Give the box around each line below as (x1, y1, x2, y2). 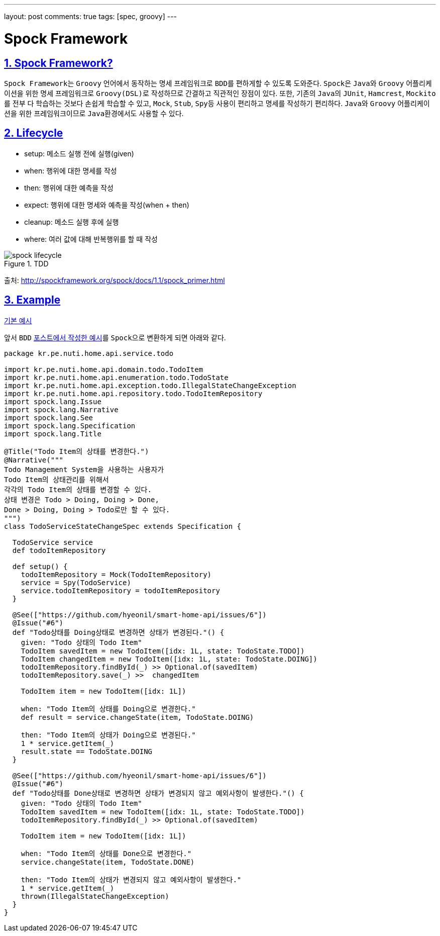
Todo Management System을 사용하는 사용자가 (4, 465, 164, 474)
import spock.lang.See (4, 413, 93, 422)
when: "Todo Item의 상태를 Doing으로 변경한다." (21, 704, 196, 713)
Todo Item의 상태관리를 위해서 (4, 475, 109, 484)
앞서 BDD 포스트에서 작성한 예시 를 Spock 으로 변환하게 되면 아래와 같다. (4, 333, 226, 342)
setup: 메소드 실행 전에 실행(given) (24, 149, 134, 158)
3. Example (4, 294, 61, 307)
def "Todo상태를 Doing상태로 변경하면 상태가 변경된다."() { (12, 628, 225, 636)
